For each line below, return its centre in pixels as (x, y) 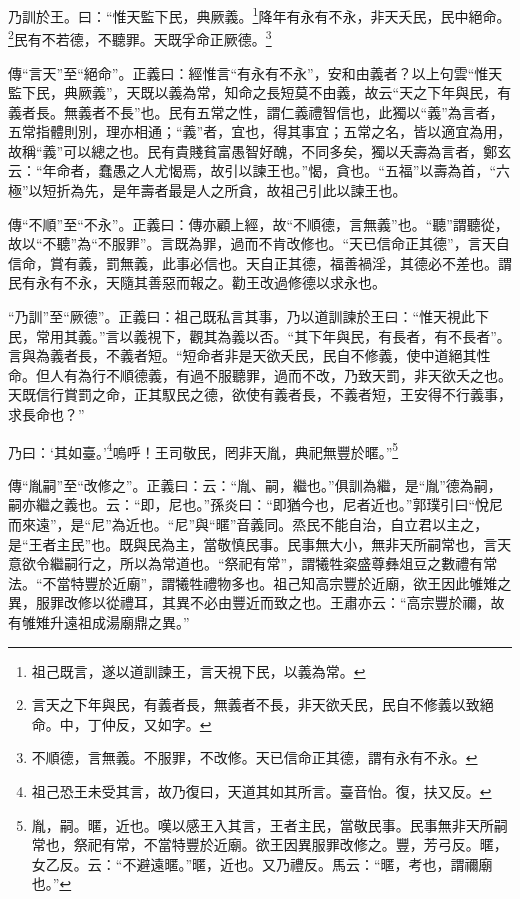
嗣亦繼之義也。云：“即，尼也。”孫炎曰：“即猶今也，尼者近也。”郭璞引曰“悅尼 (256, 504)
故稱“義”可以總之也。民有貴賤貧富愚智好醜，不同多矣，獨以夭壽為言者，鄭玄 (260, 150)
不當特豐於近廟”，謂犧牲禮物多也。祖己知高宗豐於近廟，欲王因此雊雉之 (277, 582)
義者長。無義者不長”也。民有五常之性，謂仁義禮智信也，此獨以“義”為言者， (256, 111)
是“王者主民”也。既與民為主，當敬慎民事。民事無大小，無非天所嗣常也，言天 (260, 543)
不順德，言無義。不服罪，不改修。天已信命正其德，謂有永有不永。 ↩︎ (254, 757)
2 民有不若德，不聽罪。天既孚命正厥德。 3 (140, 37)
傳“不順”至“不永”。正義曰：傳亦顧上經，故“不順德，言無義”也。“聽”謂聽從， (258, 223)
